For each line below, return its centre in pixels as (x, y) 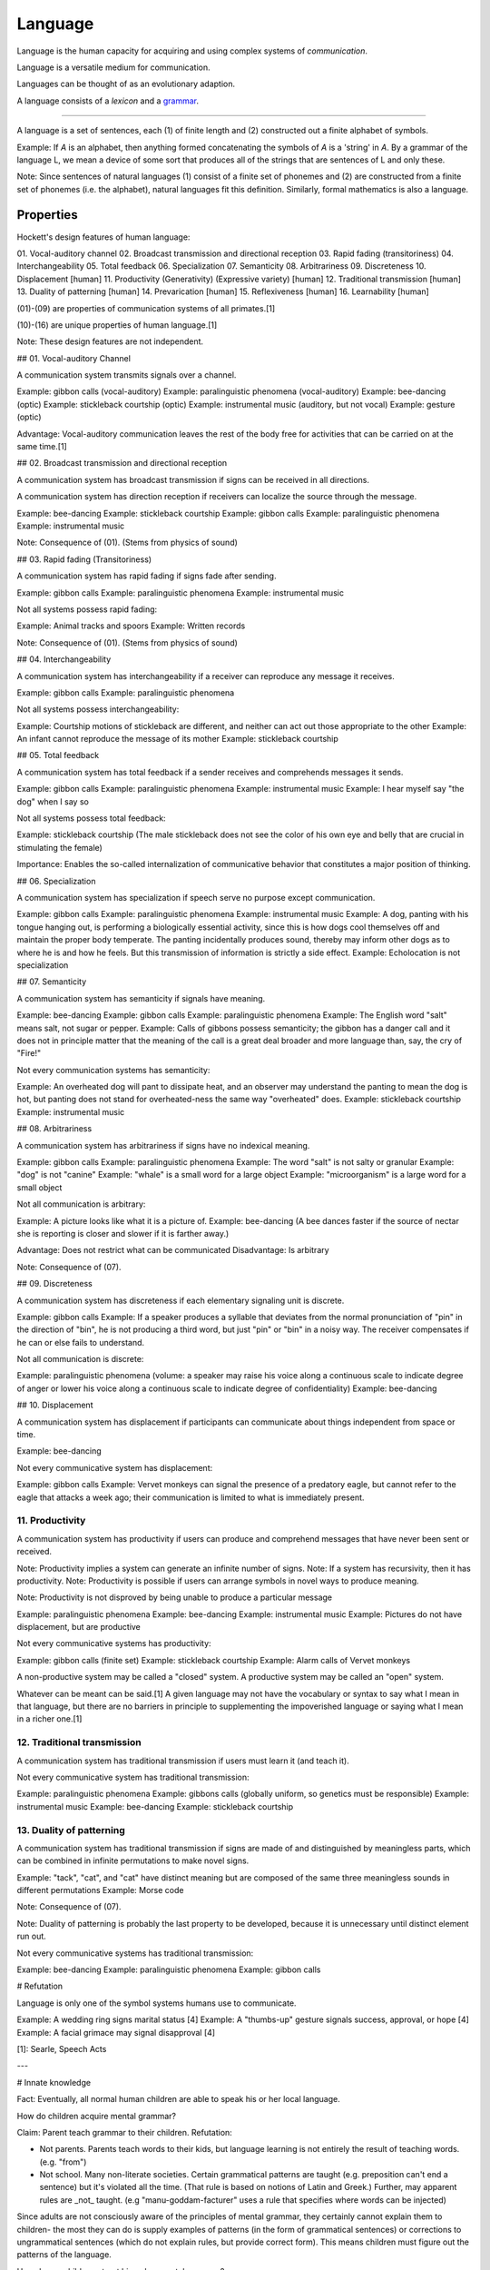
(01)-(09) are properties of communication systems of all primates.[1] (146, 308)
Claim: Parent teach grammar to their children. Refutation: (125, 2132)
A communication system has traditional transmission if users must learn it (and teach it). (183, 1761)
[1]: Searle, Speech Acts (62, 2048)
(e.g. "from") (63, 2162)
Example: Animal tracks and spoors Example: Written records (131, 626)
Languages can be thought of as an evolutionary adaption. (126, 84)
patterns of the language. (64, 2255)
